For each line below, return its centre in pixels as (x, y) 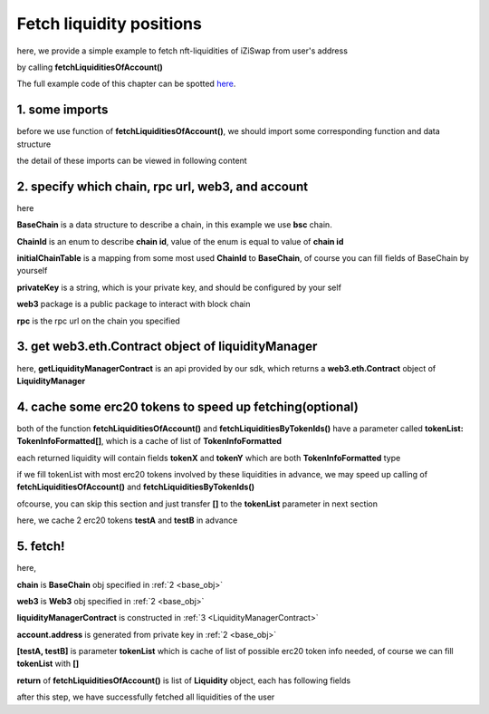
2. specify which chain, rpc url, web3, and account (162, 186)
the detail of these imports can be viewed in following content (132, 161)
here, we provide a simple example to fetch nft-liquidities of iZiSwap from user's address (182, 51)
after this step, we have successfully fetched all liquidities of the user (146, 697)
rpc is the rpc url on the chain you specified (98, 321)
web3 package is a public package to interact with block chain (134, 304)
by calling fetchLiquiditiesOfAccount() (90, 67)
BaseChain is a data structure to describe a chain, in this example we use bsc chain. (174, 225)
